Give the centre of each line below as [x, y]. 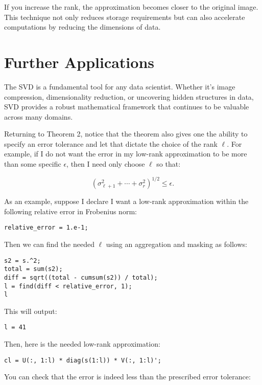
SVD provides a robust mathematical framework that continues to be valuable [127, 107]
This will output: [31, 311]
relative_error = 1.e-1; [46, 228]
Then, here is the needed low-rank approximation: [82, 344]
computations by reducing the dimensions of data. [82, 27]
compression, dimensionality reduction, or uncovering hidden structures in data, [129, 96]
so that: [169, 164]
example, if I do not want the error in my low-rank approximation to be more [126, 154]
